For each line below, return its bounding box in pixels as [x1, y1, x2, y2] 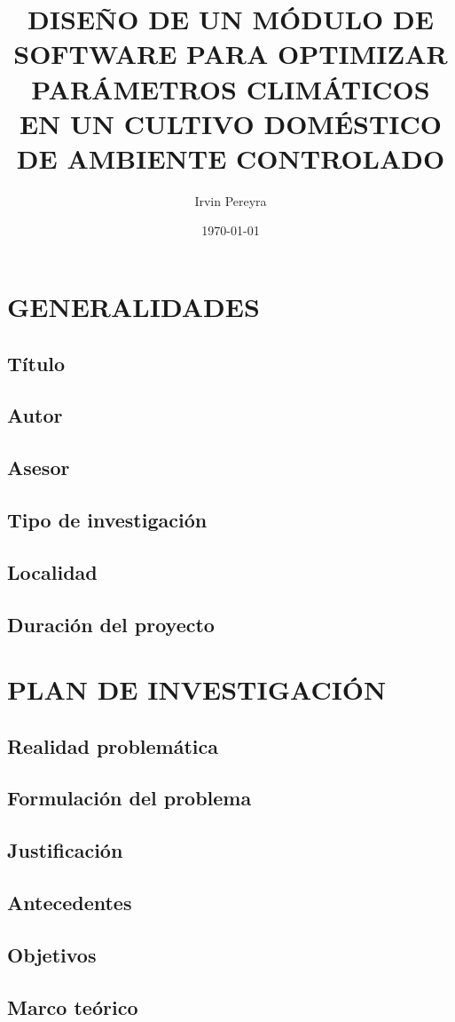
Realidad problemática [7, 732, 218, 759]
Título [7, 349, 66, 376]
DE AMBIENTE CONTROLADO [16, 139, 445, 176]
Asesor [7, 454, 70, 481]
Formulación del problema [7, 784, 252, 812]
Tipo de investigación [7, 505, 208, 533]
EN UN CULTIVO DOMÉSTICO [19, 105, 443, 141]
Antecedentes [7, 889, 132, 916]
